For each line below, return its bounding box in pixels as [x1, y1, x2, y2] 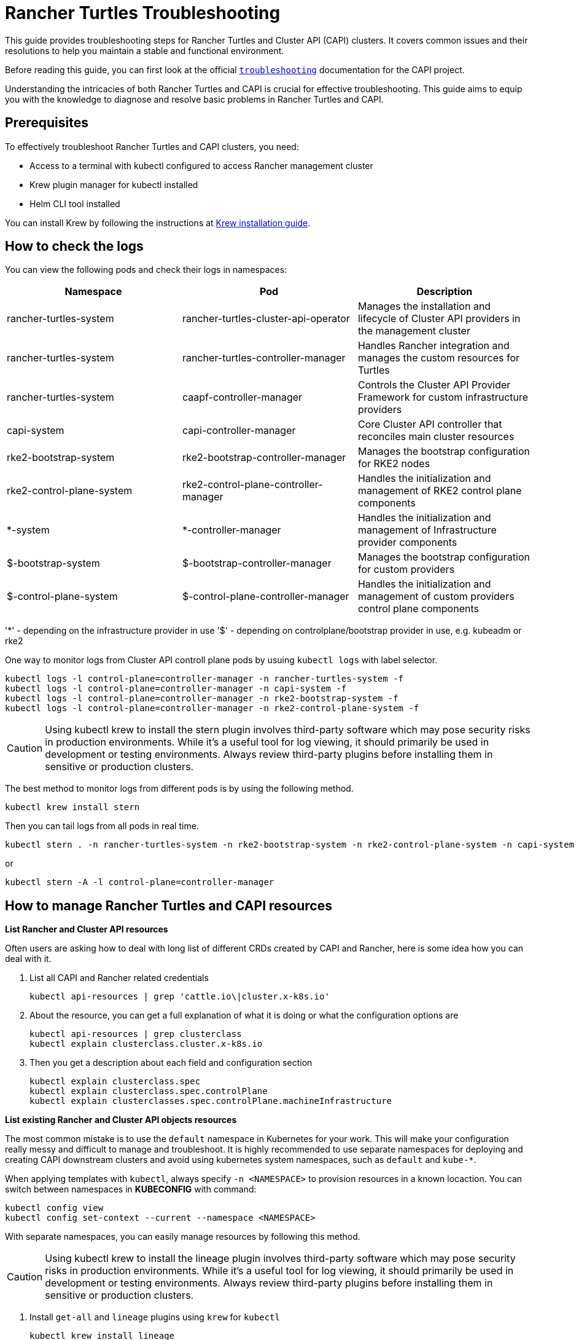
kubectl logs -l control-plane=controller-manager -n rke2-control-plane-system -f [5, 703, 419, 714]
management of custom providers [357, 590, 515, 603]
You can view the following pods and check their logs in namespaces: [5, 264, 287, 275]
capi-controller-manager [182, 424, 296, 437]
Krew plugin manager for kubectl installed [29, 179, 198, 190]
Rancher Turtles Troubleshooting [5, 2, 281, 23]
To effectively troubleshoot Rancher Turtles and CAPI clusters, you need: [5, 141, 299, 152]
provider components [357, 536, 457, 549]
